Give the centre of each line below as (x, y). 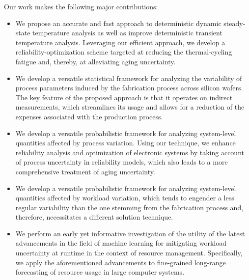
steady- (235, 23)
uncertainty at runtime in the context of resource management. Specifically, (129, 253)
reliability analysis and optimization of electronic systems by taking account (130, 152)
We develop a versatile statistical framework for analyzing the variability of (129, 78)
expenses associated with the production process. (89, 116)
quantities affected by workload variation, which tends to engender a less (125, 198)
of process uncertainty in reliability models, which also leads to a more (122, 162)
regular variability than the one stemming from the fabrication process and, (129, 207)
